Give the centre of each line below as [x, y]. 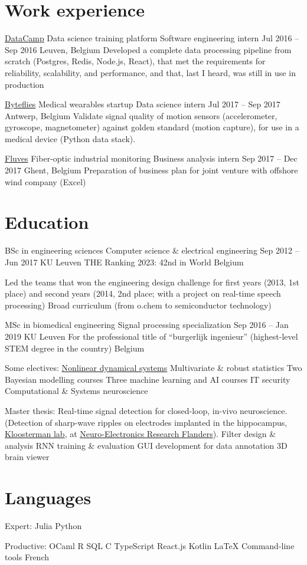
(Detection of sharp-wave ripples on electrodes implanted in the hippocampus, [146, 422]
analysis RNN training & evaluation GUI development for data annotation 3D [146, 445]
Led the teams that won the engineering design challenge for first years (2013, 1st [152, 282]
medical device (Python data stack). [70, 138]
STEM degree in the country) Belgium [75, 348]
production [25, 84]
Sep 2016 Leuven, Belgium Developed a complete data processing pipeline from [148, 49]
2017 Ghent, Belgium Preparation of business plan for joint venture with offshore [151, 170]
